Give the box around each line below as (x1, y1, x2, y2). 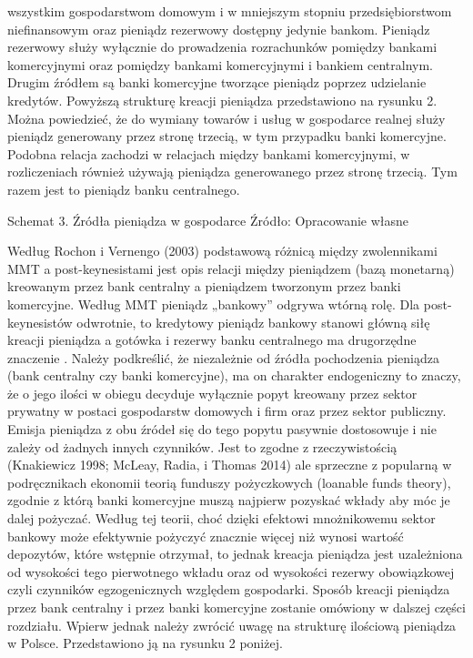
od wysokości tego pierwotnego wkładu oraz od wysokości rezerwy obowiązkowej (7, 562, 455, 581)
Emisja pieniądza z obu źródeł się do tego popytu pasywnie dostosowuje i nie (7, 420, 437, 439)
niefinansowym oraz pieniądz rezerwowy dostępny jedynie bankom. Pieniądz (7, 19, 430, 38)
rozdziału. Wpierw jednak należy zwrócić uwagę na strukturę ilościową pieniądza (7, 615, 457, 634)
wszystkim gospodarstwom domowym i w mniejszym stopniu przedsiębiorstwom (7, 2, 452, 20)
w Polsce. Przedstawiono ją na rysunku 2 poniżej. (7, 633, 283, 653)
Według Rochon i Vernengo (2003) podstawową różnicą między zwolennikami (7, 241, 438, 260)
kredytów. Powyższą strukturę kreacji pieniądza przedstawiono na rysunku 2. (7, 90, 438, 109)
